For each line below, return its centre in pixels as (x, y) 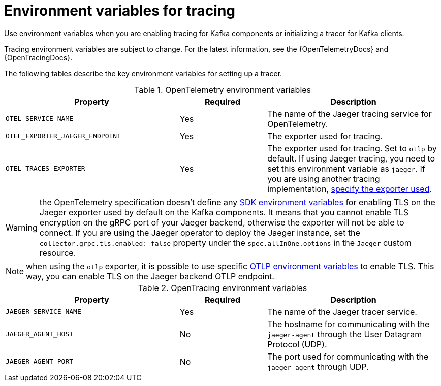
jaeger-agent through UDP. (318, 366)
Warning (22, 227)
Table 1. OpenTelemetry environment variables (223, 90)
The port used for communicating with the (348, 356)
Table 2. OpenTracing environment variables (223, 288)
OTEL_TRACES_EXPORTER (45, 169)
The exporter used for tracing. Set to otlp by (352, 148)
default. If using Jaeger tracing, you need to (351, 158)
